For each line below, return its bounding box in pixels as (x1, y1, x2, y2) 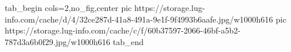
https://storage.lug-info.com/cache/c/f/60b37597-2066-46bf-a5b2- (5, 24, 241, 36)
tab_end (113, 35, 144, 47)
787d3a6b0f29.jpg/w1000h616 (5, 35, 110, 47)
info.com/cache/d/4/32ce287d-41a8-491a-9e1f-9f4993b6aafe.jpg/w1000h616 (5, 13, 273, 25)
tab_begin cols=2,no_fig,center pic (5, 2, 132, 13)
